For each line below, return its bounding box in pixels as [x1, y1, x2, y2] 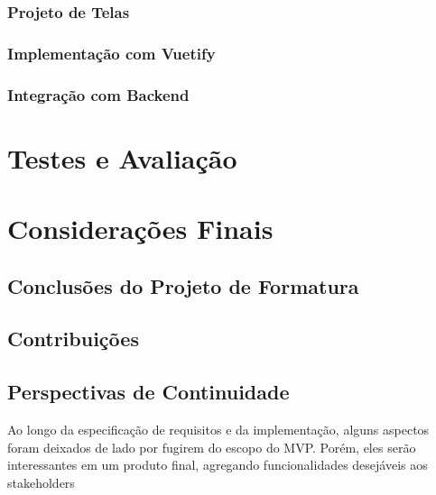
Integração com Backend [7, 83, 190, 105]
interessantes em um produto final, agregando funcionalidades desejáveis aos [7, 455, 428, 474]
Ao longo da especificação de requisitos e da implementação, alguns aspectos [7, 420, 430, 439]
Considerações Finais [7, 210, 274, 247]
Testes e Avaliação [7, 139, 237, 176]
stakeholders [7, 472, 75, 491]
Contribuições [7, 325, 139, 353]
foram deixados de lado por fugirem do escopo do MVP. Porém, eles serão [7, 437, 416, 456]
